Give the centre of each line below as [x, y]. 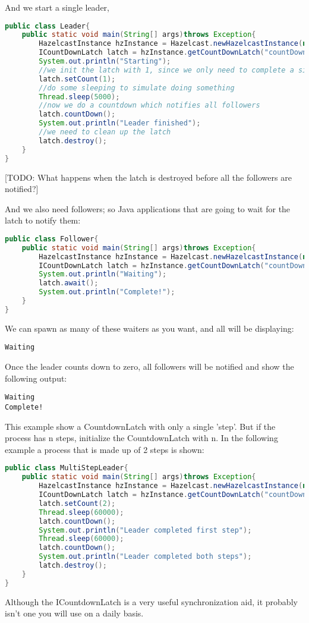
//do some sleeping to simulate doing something [137, 88]
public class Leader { [48, 26]
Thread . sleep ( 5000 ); [79, 97]
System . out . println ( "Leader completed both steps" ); [145, 557]
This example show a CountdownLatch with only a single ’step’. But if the [140, 426]
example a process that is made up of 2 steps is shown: [105, 449]
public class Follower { [52, 239]
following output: [36, 378]
